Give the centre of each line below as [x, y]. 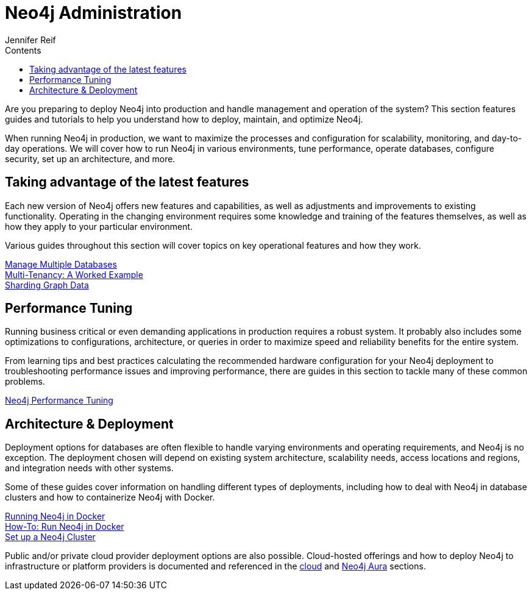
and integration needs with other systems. [89, 468]
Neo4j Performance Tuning [59, 401]
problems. [25, 382]
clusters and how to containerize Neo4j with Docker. [110, 497]
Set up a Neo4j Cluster [50, 537]
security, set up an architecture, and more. [90, 159]
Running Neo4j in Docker [55, 516]
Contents [23, 50]
